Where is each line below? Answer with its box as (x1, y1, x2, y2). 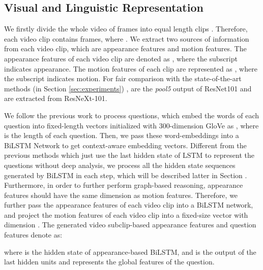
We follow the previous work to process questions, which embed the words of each (4, 110, 259, 120)
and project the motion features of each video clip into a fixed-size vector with (4, 209, 248, 220)
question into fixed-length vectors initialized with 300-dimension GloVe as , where (4, 120, 259, 130)
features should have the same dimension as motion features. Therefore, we (4, 189, 238, 200)
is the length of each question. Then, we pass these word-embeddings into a (4, 130, 239, 141)
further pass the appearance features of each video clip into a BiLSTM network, (4, 199, 253, 210)
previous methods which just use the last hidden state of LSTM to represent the (4, 150, 255, 160)
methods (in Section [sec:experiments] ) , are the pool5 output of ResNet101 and (4, 83, 252, 93)
